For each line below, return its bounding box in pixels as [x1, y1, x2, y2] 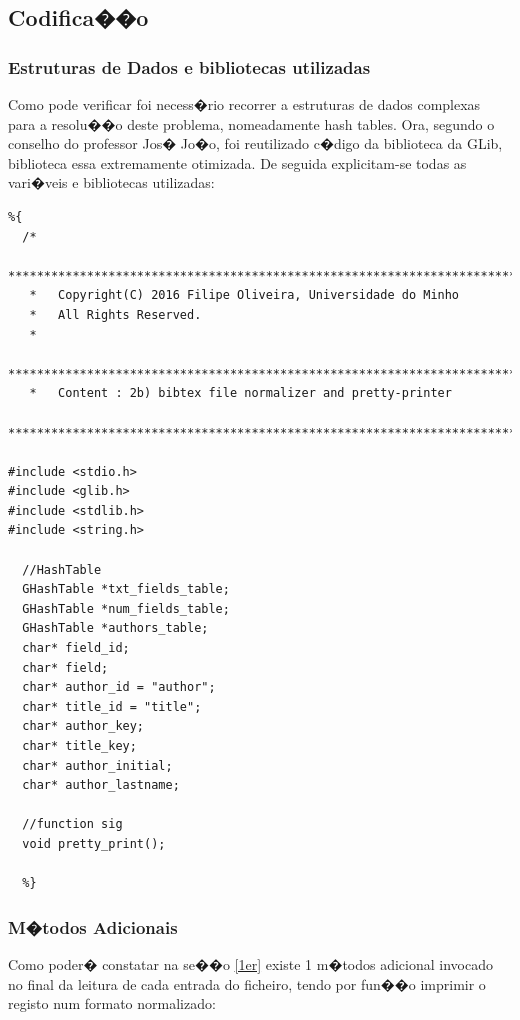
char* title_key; [22, 739, 137, 753]
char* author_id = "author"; [22, 680, 216, 695]
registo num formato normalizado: [8, 993, 216, 1014]
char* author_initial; [22, 758, 173, 773]
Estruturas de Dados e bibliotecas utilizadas [8, 54, 371, 79]
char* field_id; [22, 641, 130, 656]
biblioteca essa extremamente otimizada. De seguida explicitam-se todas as [8, 152, 467, 173]
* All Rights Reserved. [29, 307, 202, 322]
